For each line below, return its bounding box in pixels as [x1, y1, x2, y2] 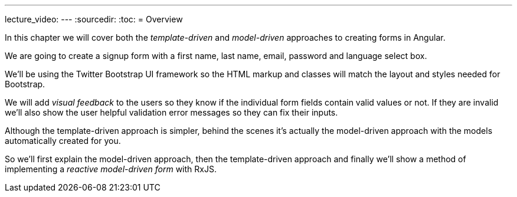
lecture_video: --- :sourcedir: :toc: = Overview [5, 14, 183, 24]
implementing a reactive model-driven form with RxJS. [5, 164, 217, 174]
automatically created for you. [5, 136, 121, 146]
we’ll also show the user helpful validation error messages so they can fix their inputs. [5, 107, 338, 117]
